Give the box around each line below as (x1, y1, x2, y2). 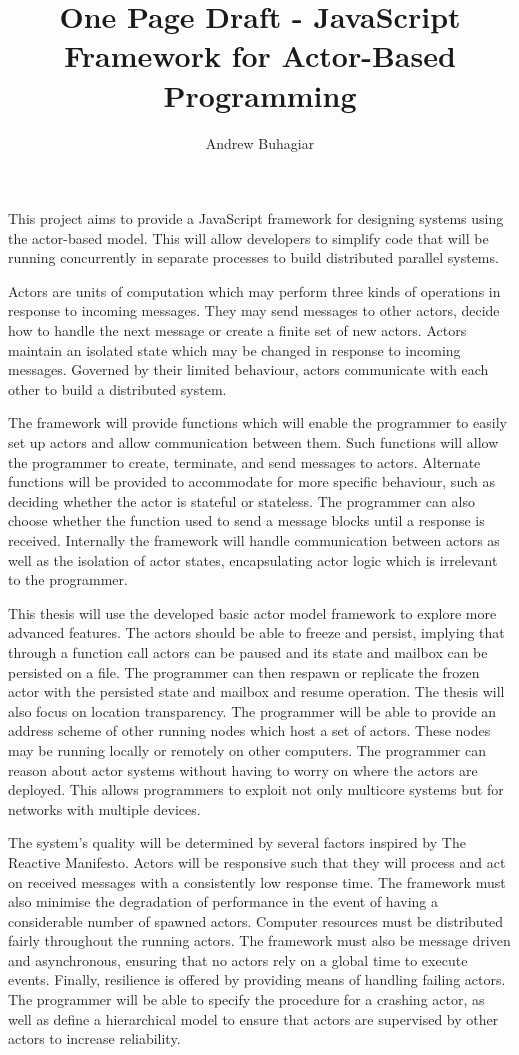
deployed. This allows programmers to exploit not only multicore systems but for (8, 779, 504, 800)
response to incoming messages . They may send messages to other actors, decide (8, 300, 500, 321)
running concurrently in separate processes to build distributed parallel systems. (8, 247, 499, 268)
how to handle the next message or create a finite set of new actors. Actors (8, 320, 467, 341)
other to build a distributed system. (8, 378, 227, 399)
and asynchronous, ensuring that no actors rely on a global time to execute (8, 949, 468, 970)
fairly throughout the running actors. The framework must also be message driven (8, 930, 511, 951)
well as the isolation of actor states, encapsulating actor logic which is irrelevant (8, 549, 498, 570)
